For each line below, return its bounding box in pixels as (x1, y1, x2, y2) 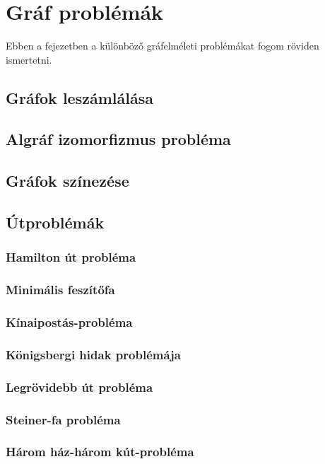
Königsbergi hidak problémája (6, 345, 181, 363)
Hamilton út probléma (6, 248, 136, 266)
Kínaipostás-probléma (6, 313, 133, 331)
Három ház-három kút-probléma (6, 443, 194, 460)
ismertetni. (6, 52, 52, 66)
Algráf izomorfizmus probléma (6, 128, 231, 150)
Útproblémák (6, 211, 105, 233)
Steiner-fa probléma (6, 410, 121, 428)
